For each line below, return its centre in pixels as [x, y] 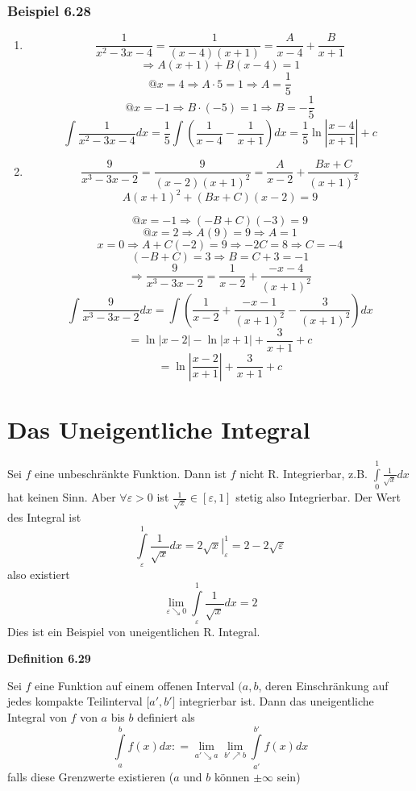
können [232, 776]
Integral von [37, 716]
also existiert [39, 574]
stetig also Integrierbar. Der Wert [318, 497]
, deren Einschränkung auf [323, 685]
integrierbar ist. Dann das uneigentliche [277, 701]
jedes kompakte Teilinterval [75, 701]
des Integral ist [44, 516]
